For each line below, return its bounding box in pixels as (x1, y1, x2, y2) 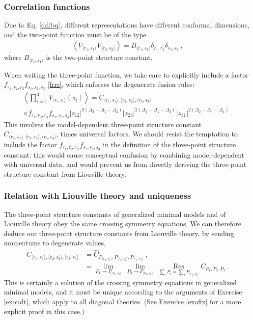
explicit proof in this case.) (4, 306, 84, 316)
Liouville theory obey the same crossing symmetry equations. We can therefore (4, 218, 241, 229)
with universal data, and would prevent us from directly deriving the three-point (4, 159, 247, 169)
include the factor (4, 139, 57, 149)
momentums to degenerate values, (4, 238, 106, 248)
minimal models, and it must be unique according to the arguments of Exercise (4, 287, 242, 297)
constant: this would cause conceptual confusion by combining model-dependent (4, 149, 245, 160)
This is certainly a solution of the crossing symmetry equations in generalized (4, 277, 237, 287)
